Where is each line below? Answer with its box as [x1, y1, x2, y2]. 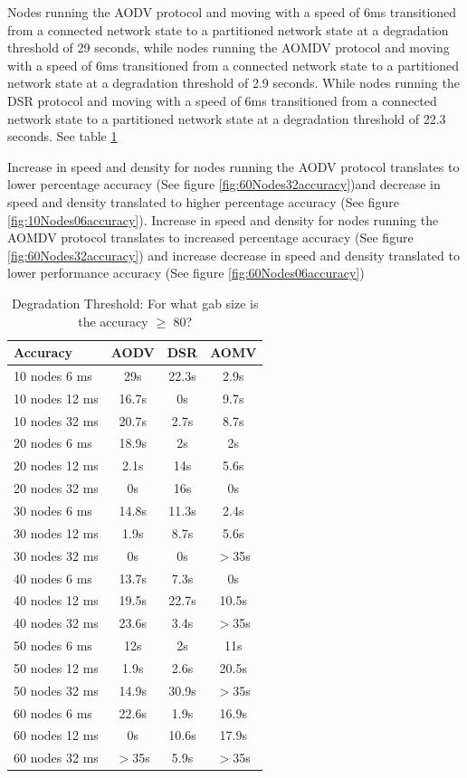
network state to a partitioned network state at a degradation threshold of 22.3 [7, 109, 446, 128]
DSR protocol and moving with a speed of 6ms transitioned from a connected [7, 90, 437, 109]
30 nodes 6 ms [14, 501, 92, 519]
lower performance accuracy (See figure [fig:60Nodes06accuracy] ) [7, 263, 365, 282]
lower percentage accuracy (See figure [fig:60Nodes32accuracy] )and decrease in [7, 175, 441, 194]
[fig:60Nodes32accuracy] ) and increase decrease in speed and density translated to [7, 245, 460, 264]
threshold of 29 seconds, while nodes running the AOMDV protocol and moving [7, 38, 450, 57]
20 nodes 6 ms [14, 433, 92, 452]
